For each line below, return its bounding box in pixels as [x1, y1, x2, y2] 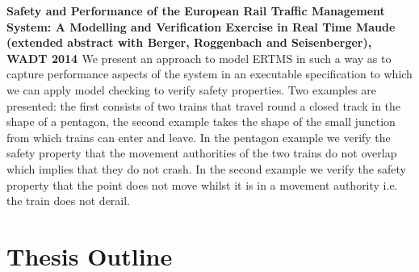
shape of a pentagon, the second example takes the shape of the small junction [6, 113, 396, 130]
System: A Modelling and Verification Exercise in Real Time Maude [6, 18, 396, 35]
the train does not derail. [6, 192, 131, 209]
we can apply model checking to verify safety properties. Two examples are [6, 81, 377, 98]
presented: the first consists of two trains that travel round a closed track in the [6, 97, 401, 114]
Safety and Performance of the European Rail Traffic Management [6, 2, 385, 19]
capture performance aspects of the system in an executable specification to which [6, 65, 413, 82]
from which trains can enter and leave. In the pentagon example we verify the [6, 128, 391, 145]
